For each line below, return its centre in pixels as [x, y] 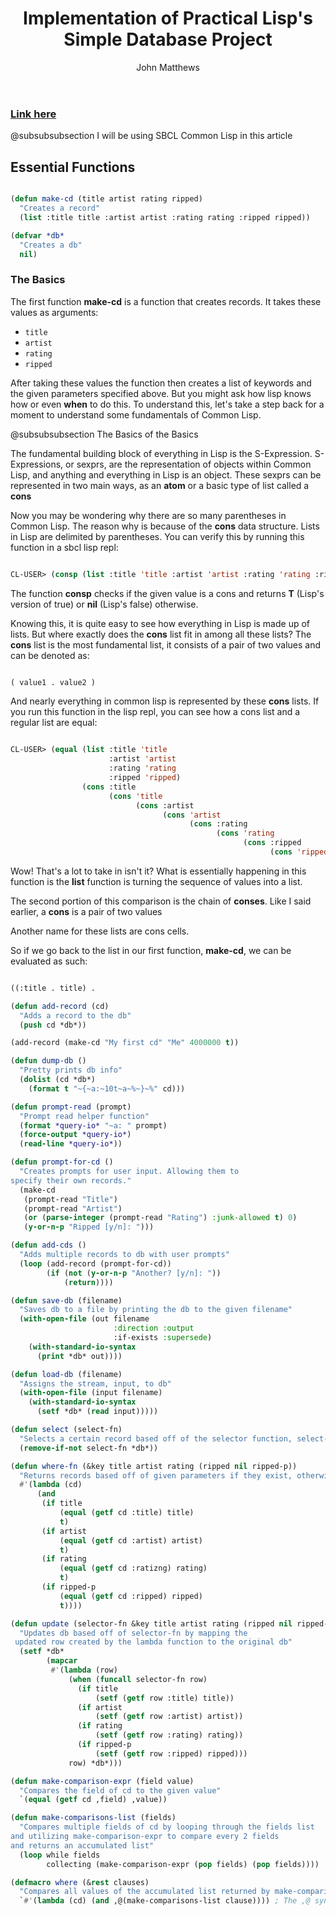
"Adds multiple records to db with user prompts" [124, 1255]
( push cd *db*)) [53, 1025]
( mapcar [62, 1661]
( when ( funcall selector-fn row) [138, 1679]
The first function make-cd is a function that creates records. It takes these [166, 301]
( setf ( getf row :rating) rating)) [169, 1735]
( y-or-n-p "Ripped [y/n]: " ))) [89, 1227]
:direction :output [154, 1328]
